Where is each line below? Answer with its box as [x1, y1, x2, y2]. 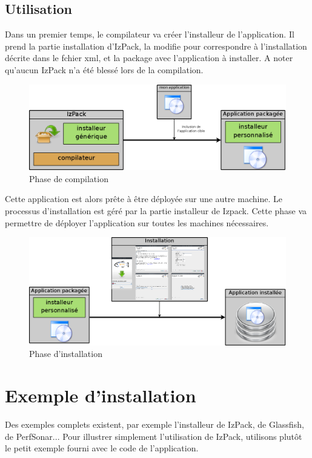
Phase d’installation [29, 347, 102, 360]
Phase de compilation [29, 172, 108, 185]
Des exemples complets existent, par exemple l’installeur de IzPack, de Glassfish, [5, 417, 304, 430]
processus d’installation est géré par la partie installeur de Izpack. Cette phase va [5, 204, 307, 217]
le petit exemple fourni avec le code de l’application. [5, 442, 199, 454]
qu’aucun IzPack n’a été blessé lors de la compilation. [5, 63, 204, 76]
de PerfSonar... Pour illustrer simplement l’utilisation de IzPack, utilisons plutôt [5, 430, 302, 442]
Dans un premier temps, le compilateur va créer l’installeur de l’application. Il [5, 28, 294, 41]
